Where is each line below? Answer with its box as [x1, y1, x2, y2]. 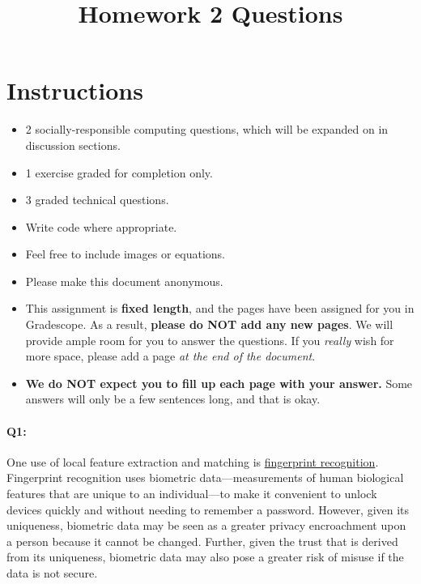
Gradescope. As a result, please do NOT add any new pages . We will [25, 316, 393, 333]
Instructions [6, 74, 143, 107]
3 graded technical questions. [25, 191, 169, 208]
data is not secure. [6, 564, 98, 581]
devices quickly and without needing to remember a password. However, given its [6, 501, 410, 518]
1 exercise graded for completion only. [25, 164, 213, 181]
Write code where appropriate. [25, 218, 177, 235]
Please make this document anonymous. [25, 272, 223, 289]
